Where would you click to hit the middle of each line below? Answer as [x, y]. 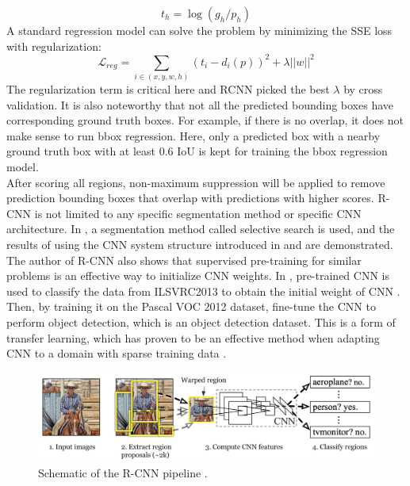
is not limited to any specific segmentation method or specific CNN [198, 213]
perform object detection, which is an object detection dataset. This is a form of [201, 321]
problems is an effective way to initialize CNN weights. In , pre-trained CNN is [198, 276]
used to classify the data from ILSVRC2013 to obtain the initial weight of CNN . [203, 291]
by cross [363, 89]
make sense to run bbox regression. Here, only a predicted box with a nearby [194, 135]
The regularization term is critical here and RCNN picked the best [168, 89]
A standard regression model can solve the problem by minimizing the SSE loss [199, 30]
